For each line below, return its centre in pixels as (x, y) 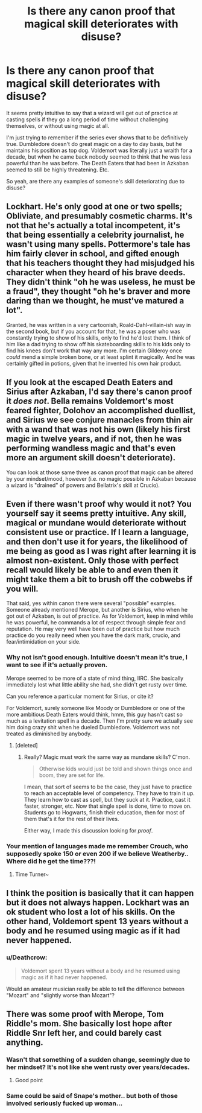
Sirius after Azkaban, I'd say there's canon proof (99, 392)
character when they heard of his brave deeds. (96, 273)
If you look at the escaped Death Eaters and (90, 382)
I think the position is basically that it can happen (100, 893)
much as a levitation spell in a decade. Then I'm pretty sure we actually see (99, 721)
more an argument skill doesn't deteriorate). (91, 458)
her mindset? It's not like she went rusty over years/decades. (98, 1067)
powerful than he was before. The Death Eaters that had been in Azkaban (97, 163)
